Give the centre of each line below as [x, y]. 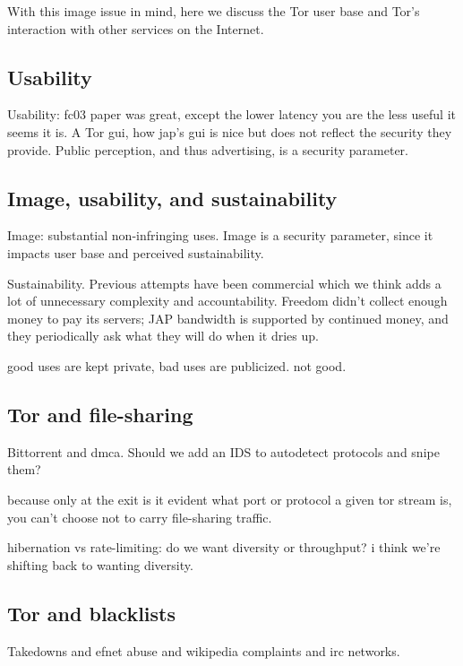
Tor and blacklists [91, 613]
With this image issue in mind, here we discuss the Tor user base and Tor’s [214, 11]
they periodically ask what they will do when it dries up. [163, 336]
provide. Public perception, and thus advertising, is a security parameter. [208, 149]
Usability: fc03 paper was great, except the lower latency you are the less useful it [231, 114]
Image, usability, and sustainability [172, 198]
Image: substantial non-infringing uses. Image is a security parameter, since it [220, 235]
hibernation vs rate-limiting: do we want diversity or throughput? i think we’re [224, 547]
